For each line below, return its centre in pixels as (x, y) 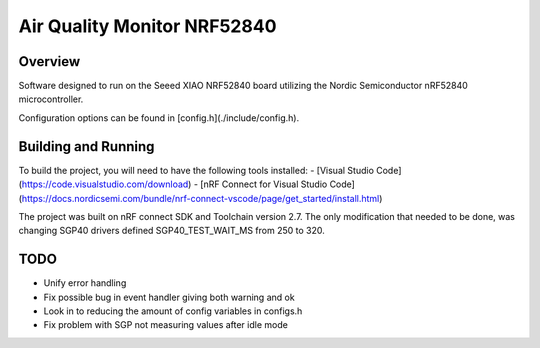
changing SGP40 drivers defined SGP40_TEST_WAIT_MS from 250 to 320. (171, 231)
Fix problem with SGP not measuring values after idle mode (166, 325)
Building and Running (86, 146)
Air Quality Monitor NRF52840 (147, 26)
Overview (49, 61)
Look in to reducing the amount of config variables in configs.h (173, 311)
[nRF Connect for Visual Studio (264, 184)
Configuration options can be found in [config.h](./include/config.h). (159, 117)
